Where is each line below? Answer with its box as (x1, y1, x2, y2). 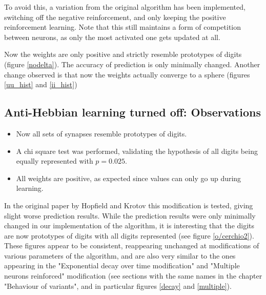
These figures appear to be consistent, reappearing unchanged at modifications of (4, 240, 259, 251)
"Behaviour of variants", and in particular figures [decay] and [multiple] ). (4, 280, 232, 291)
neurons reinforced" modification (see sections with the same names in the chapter (4, 270, 262, 281)
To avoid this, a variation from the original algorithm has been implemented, (4, 2, 245, 12)
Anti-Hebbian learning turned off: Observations (4, 104, 261, 120)
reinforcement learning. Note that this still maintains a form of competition (4, 22, 241, 32)
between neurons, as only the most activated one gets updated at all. (4, 31, 220, 42)
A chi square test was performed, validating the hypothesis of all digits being (16, 145, 258, 156)
